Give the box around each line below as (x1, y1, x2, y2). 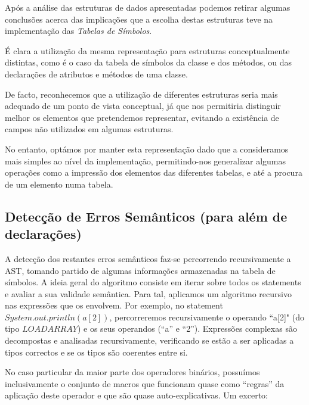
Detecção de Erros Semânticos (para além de (5, 207, 288, 225)
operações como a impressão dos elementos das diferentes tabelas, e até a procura (5, 166, 302, 179)
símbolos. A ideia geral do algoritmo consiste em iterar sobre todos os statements (5, 276, 301, 288)
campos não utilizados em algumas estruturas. (5, 123, 174, 135)
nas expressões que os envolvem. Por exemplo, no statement (5, 299, 223, 311)
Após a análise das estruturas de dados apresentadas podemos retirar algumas (5, 1, 291, 13)
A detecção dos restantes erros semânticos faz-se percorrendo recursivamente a (5, 252, 291, 264)
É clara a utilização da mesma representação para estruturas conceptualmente (5, 44, 290, 57)
